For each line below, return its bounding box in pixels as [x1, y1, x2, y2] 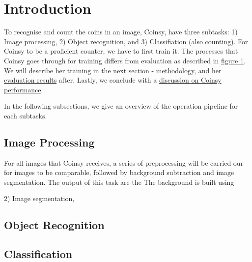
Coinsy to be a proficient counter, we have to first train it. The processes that [4, 46, 238, 56]
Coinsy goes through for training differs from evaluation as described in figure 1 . [4, 55, 246, 65]
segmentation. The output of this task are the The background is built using [4, 176, 234, 187]
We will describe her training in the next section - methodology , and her [4, 65, 222, 75]
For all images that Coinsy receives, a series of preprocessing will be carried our [4, 157, 244, 168]
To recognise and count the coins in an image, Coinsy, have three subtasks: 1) [4, 27, 238, 37]
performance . [4, 84, 43, 94]
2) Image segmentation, [4, 193, 75, 204]
